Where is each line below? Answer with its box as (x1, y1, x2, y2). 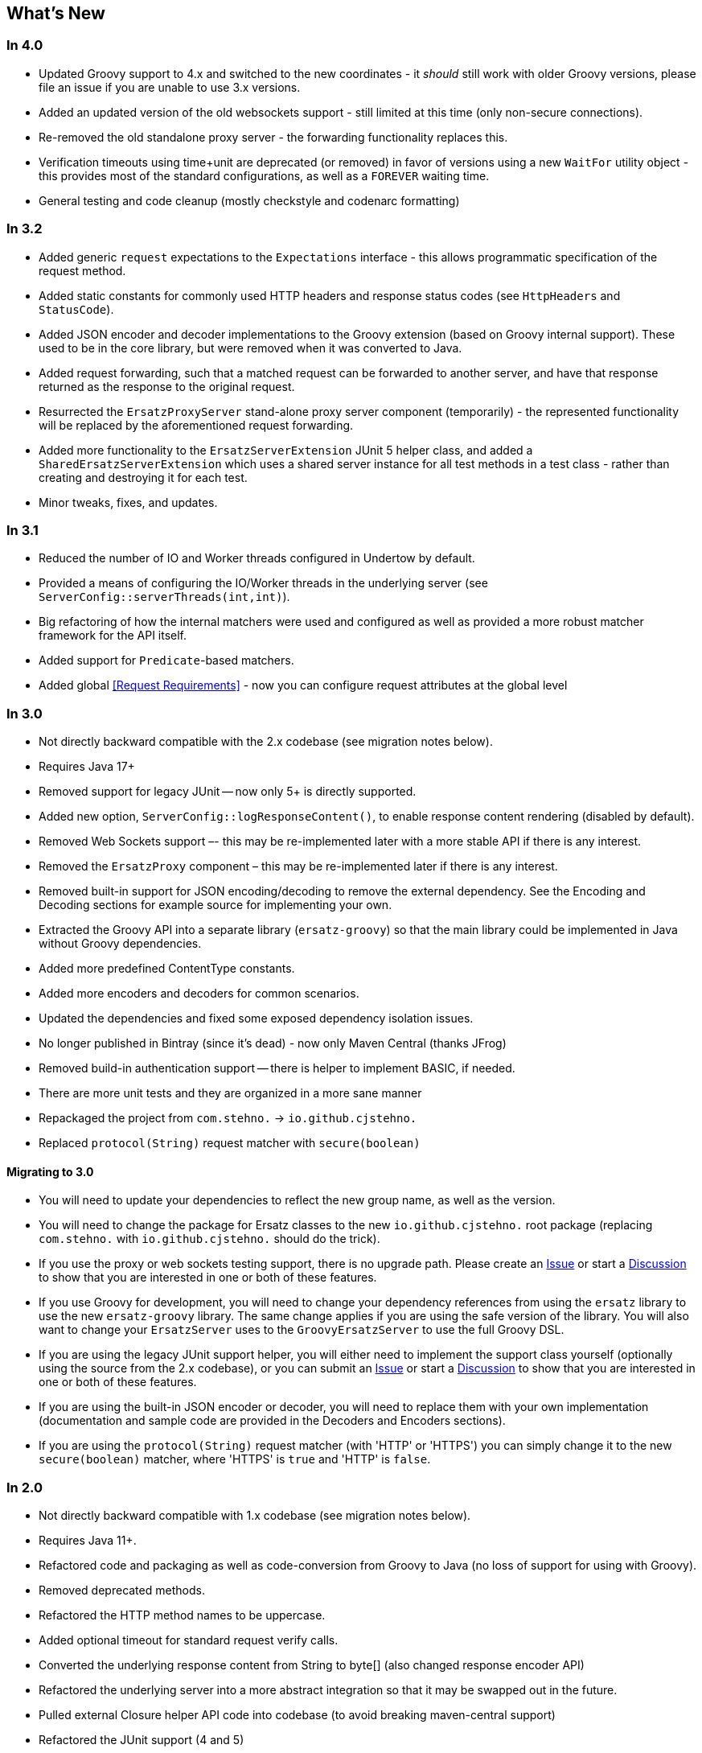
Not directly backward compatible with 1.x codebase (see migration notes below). (39, 1508, 471, 1523)
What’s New (6, 3, 105, 23)
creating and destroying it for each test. (39, 470, 248, 484)
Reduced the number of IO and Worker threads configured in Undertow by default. (39, 551, 475, 566)
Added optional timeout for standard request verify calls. (39, 1633, 339, 1648)
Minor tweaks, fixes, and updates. (39, 495, 218, 509)
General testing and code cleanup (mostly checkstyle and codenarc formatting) (39, 193, 460, 208)
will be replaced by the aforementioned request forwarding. (39, 418, 354, 432)
